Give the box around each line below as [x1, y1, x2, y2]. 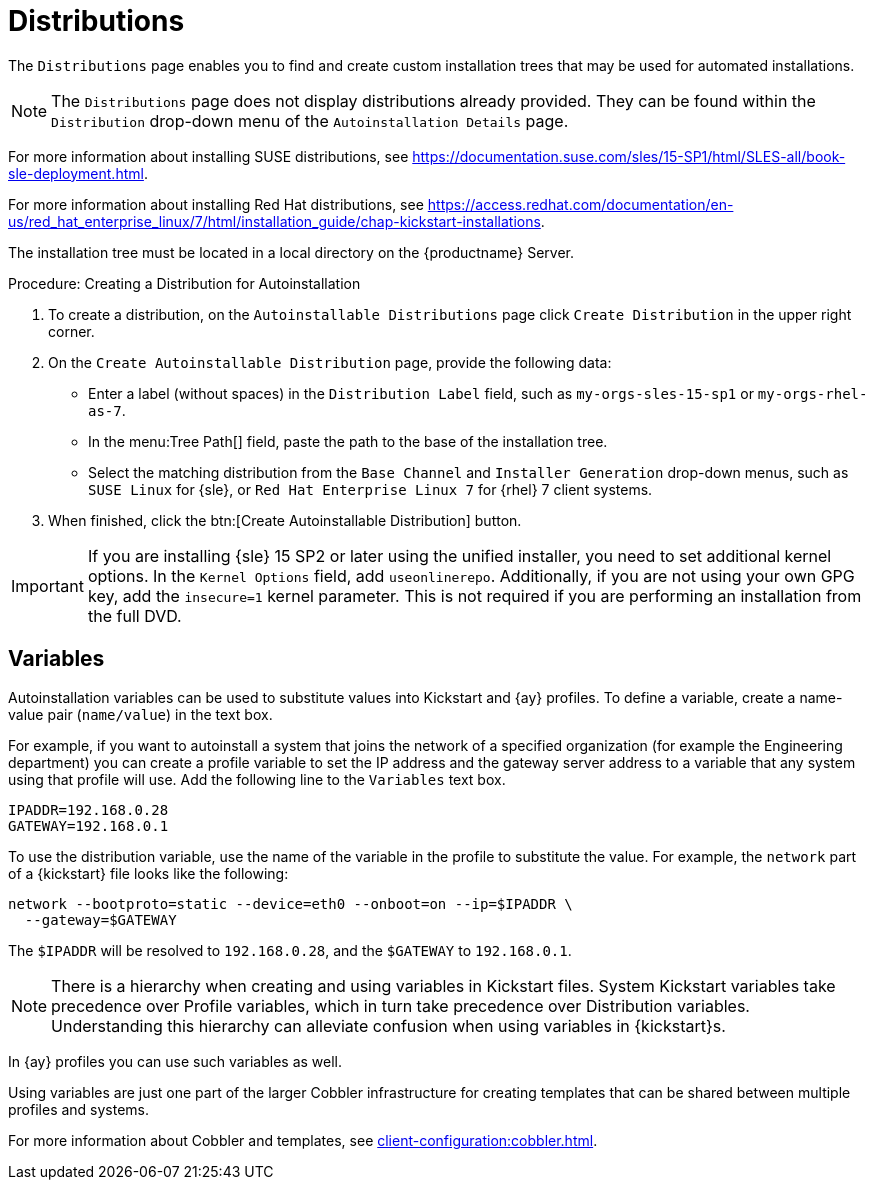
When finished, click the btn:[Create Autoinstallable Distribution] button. [48, 511, 522, 529]
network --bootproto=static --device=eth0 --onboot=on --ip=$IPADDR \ [8, 895, 573, 912]
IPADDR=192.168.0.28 [8, 801, 169, 818]
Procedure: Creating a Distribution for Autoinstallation [8, 274, 361, 292]
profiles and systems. [8, 1100, 150, 1118]
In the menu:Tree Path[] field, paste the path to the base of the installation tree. [88, 432, 608, 450]
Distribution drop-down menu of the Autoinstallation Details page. [51, 110, 569, 131]
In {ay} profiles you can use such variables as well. [8, 1052, 343, 1070]
